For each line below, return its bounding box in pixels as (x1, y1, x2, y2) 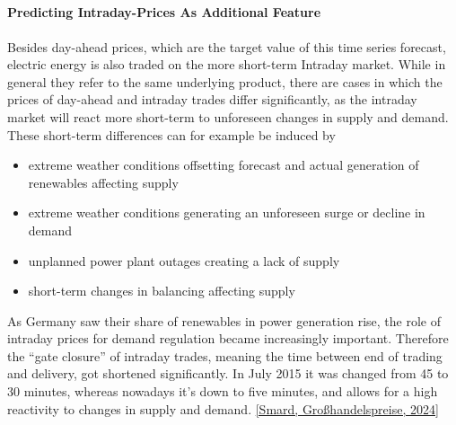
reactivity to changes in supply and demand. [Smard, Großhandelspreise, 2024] (7, 399, 439, 418)
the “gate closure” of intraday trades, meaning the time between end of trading (7, 346, 443, 365)
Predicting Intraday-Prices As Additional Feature (7, 3, 321, 22)
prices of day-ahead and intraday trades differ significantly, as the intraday (7, 90, 417, 109)
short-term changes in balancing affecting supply (28, 281, 295, 300)
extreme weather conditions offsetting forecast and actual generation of (28, 155, 419, 174)
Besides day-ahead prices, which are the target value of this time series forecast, (7, 37, 446, 56)
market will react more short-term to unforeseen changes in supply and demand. (7, 107, 449, 126)
